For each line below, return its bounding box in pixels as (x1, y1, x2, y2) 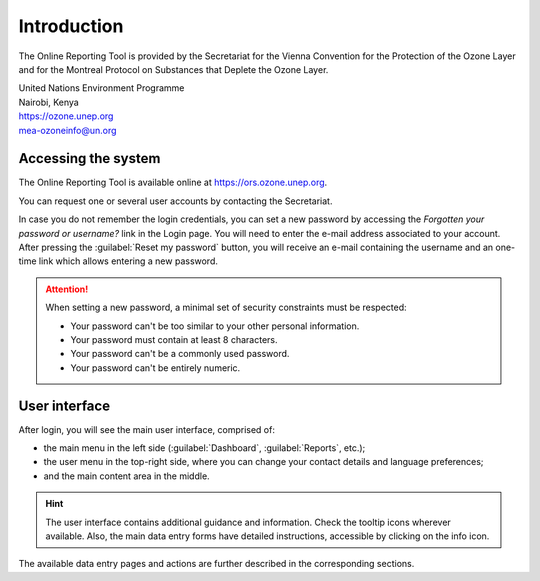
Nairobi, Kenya (18, 96, 79, 108)
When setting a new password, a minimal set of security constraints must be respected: (45, 301, 407, 314)
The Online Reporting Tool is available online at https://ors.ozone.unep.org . (18, 176, 328, 189)
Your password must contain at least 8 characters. (70, 333, 279, 345)
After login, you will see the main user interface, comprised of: (18, 423, 275, 435)
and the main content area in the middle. (43, 470, 210, 482)
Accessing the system (18, 150, 161, 167)
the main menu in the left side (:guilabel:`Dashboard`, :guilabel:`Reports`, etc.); (43, 442, 366, 454)
